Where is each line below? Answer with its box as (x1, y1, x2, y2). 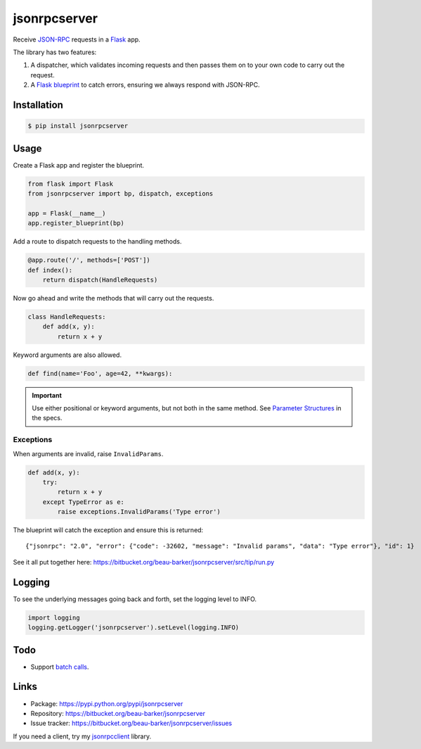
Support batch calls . (30, 662, 89, 671)
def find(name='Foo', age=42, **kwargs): (27, 370, 173, 377)
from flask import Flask (27, 180, 114, 188)
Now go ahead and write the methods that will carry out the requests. (13, 294, 214, 302)
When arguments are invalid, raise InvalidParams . (13, 449, 164, 458)
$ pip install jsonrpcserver (27, 122, 129, 130)
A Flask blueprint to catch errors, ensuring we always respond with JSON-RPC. (30, 81, 260, 89)
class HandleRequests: (27, 313, 106, 320)
